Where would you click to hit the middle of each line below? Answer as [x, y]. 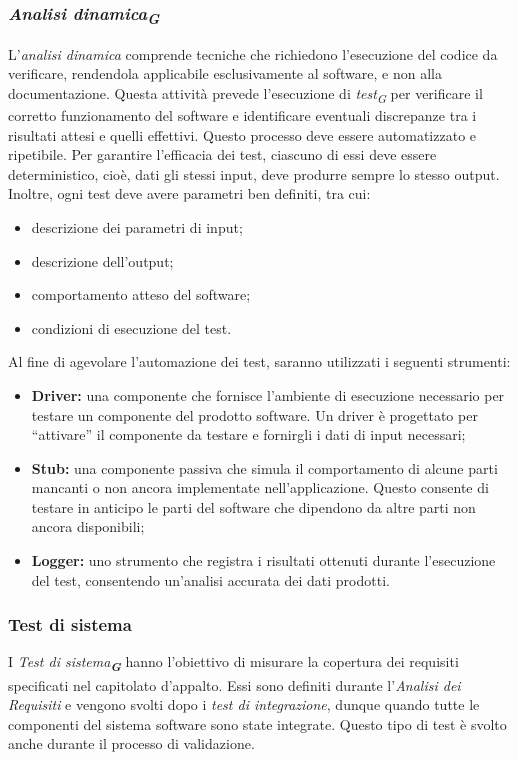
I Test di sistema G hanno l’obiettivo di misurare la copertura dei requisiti [233, 663]
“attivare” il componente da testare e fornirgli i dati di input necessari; [248, 434]
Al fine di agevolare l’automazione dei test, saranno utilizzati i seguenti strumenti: [259, 361]
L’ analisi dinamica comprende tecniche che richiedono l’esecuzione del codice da [253, 53]
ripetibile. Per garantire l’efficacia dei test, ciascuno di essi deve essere [222, 154]
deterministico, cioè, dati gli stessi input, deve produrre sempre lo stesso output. [254, 173]
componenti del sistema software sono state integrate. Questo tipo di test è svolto [257, 723]
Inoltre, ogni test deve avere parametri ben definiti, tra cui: [189, 193]
